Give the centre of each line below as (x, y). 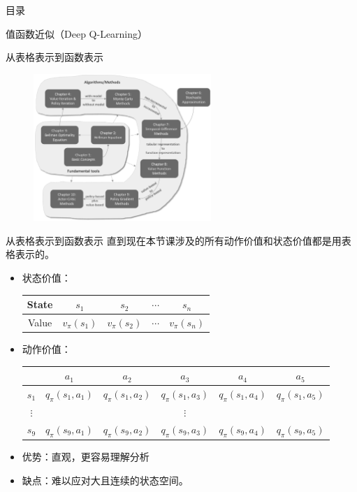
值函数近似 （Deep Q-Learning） (77, 33)
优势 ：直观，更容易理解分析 (86, 457)
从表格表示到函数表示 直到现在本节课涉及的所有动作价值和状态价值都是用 (174, 240)
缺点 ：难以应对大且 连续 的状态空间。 (105, 480)
